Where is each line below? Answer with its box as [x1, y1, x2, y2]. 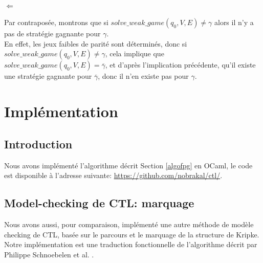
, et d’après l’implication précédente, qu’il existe [105, 59, 256, 70]
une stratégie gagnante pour [4, 71, 92, 81]
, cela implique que [105, 48, 164, 59]
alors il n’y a [214, 17, 254, 28]
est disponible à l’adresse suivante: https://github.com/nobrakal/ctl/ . [4, 170, 223, 181]
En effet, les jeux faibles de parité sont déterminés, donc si [4, 38, 187, 49]
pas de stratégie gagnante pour [4, 28, 101, 39]
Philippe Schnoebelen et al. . [4, 249, 94, 259]
